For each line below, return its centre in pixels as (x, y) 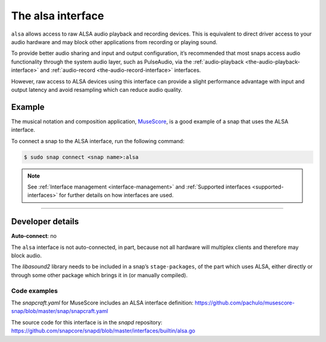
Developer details (45, 221)
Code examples (35, 291)
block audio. (27, 256)
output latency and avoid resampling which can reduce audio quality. (97, 89)
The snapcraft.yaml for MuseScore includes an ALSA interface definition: (102, 303)
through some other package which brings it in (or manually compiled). (99, 275)
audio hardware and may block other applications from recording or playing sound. (114, 42)
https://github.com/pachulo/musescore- (245, 303)
